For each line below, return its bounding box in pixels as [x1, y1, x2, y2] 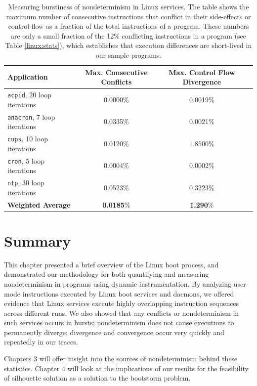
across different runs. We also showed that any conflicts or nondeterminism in [4, 307, 239, 318]
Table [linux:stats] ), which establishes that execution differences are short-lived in [5, 40, 252, 50]
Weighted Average [7, 199, 71, 210]
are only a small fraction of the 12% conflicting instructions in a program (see [10, 30, 247, 41]
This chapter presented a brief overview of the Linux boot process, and [4, 259, 219, 269]
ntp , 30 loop [7, 177, 44, 187]
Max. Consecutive [85, 67, 148, 77]
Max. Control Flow [169, 67, 235, 77]
